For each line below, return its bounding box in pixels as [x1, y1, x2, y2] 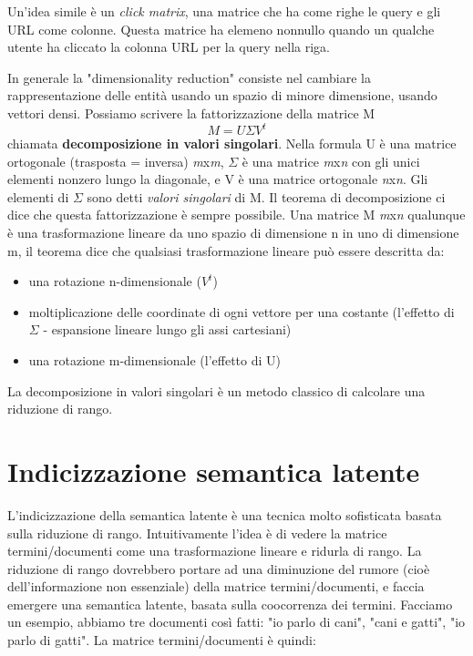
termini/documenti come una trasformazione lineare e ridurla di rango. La [7, 541, 422, 560]
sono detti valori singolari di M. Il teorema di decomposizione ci [87, 187, 446, 206]
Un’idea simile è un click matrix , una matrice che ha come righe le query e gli [7, 2, 441, 20]
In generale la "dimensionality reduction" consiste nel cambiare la [7, 67, 371, 87]
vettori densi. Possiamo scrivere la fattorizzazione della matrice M [7, 103, 375, 122]
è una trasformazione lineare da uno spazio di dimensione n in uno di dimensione [7, 223, 459, 242]
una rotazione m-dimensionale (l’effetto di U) [28, 351, 282, 369]
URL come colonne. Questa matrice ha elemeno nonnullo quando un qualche [7, 19, 435, 38]
